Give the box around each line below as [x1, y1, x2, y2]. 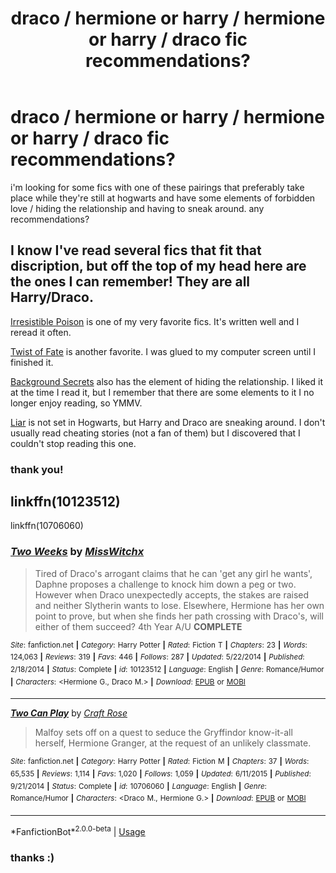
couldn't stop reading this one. [10, 437, 137, 449]
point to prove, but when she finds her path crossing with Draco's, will [34, 610, 324, 622]
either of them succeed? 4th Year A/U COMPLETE [34, 620, 243, 632]
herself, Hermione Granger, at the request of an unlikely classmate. [34, 737, 312, 749]
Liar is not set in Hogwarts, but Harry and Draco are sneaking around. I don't [10, 416, 326, 428]
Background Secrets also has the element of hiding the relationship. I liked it [10, 375, 324, 387]
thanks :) [10, 850, 55, 864]
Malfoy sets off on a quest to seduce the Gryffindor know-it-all [34, 727, 293, 739]
